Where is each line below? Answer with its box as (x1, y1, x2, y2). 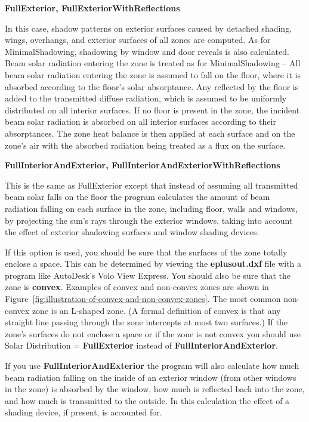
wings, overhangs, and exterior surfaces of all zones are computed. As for (5, 33, 271, 46)
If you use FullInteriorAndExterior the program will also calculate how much (5, 359, 299, 372)
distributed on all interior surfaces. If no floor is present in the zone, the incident (5, 103, 300, 116)
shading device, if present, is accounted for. (5, 406, 162, 418)
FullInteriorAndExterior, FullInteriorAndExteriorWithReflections (5, 159, 280, 171)
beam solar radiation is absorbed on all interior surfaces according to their (5, 115, 276, 128)
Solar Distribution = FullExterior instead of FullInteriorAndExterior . (5, 339, 278, 352)
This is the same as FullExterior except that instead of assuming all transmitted (5, 178, 298, 191)
